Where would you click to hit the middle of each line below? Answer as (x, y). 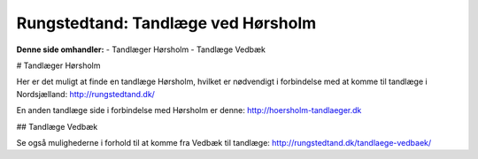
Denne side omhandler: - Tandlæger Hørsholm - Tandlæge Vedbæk (141, 49)
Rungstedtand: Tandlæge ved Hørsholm (166, 23)
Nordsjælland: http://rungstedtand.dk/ (85, 94)
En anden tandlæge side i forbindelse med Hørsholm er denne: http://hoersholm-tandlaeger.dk (189, 110)
